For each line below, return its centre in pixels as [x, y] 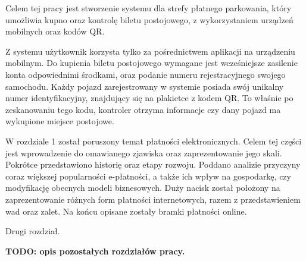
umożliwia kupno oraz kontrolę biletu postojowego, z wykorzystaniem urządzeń [149, 19]
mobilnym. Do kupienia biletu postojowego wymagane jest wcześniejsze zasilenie [152, 63]
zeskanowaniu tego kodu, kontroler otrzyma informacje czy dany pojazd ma [143, 109]
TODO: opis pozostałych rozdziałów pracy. [95, 251]
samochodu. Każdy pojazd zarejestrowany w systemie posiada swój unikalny [145, 86]
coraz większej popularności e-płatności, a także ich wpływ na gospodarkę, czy [148, 176]
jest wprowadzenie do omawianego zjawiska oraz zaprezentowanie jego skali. [144, 152]
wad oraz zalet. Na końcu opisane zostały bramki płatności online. [126, 211]
